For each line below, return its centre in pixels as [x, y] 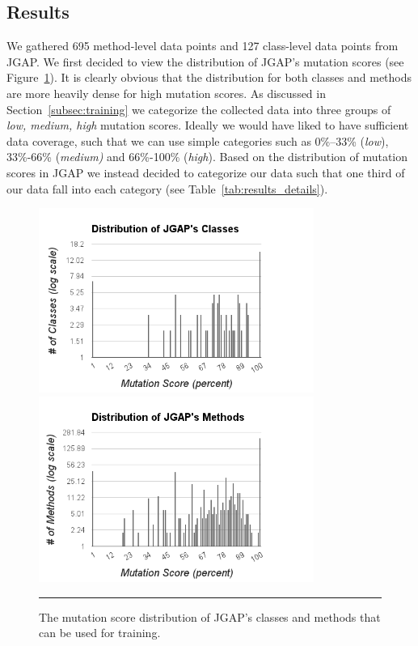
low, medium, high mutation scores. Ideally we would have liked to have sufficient [208, 125]
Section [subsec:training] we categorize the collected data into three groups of [199, 109]
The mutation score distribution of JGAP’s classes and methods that [210, 616]
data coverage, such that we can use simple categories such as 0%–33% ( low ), [198, 140]
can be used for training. [100, 633]
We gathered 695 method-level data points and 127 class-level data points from [203, 46]
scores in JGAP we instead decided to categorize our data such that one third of [206, 172]
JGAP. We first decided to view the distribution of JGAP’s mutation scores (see [205, 61]
